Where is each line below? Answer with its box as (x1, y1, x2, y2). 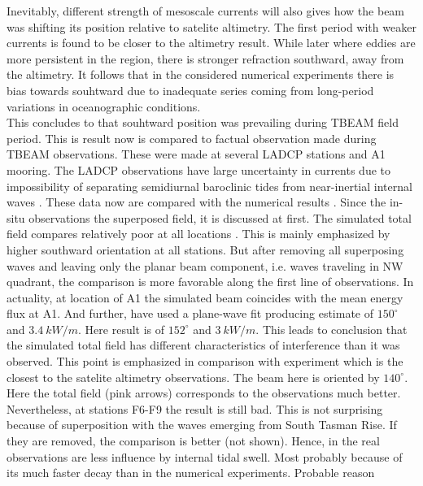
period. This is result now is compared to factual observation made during (7, 129, 377, 146)
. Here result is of (78, 320, 165, 337)
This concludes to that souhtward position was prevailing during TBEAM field (7, 114, 399, 131)
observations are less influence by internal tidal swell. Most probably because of (7, 448, 403, 465)
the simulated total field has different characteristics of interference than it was (7, 336, 400, 354)
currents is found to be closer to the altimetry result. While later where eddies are (7, 34, 416, 51)
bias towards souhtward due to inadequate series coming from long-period (7, 81, 374, 98)
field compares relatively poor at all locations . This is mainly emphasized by (7, 225, 390, 242)
